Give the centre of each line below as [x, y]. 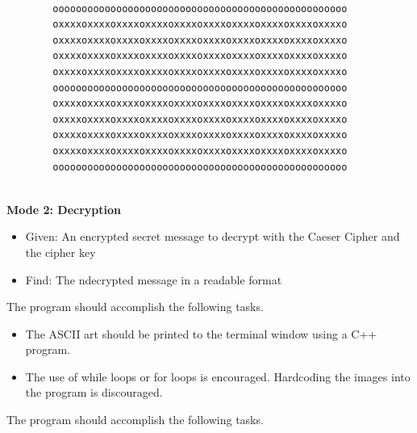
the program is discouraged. [94, 392]
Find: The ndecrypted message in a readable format [154, 279]
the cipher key [60, 252]
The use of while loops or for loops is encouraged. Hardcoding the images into [218, 376]
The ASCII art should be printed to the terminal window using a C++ [201, 333]
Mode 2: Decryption [64, 209]
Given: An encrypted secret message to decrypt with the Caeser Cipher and [213, 236]
